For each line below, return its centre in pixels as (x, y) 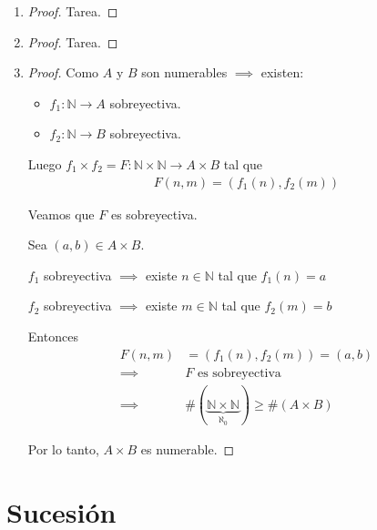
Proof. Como (63, 72)
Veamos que (61, 214)
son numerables (184, 72)
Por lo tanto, (63, 449)
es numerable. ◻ (188, 449)
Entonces (53, 336)
